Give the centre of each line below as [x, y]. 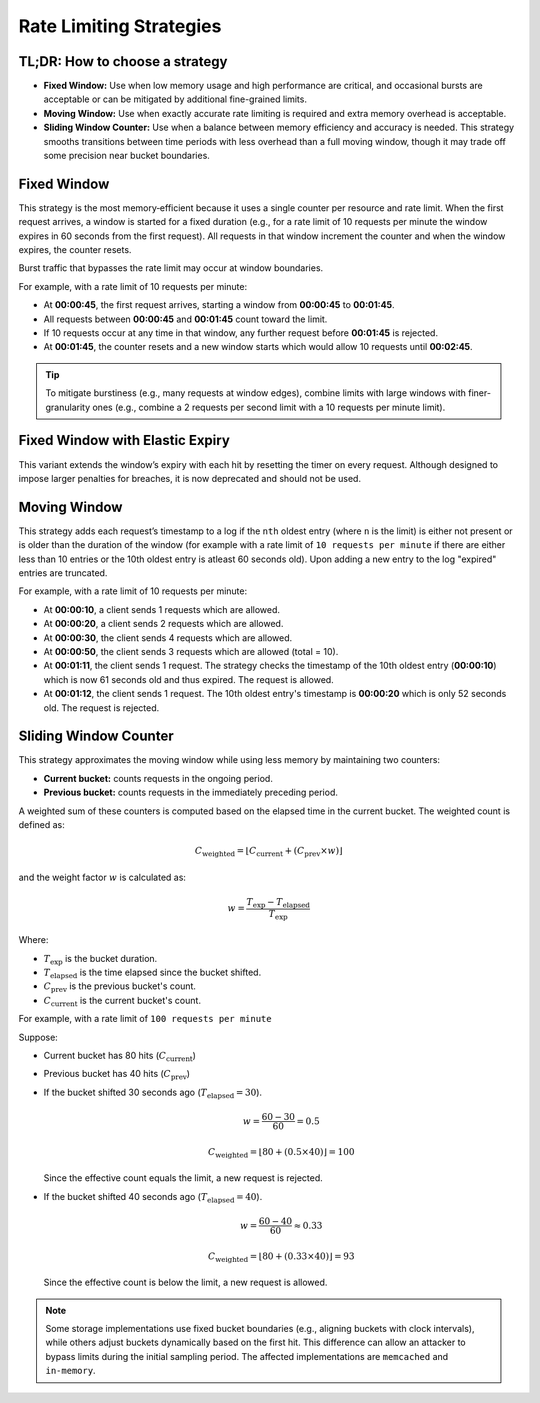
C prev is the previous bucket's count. [120, 987]
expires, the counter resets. [75, 250]
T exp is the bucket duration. [100, 959]
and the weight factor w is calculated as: [102, 877]
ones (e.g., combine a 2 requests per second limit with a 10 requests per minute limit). [268, 407]
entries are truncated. [63, 572]
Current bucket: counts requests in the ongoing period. [158, 778]
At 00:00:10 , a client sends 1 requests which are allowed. [161, 609]
